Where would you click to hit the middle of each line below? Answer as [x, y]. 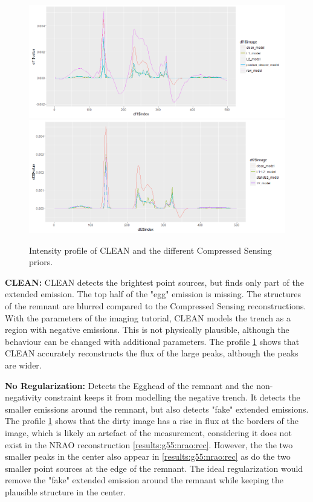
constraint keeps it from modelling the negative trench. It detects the [172, 397]
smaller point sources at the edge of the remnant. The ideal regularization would [154, 468]
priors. [41, 262]
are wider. [23, 365]
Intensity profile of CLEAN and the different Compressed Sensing [150, 250]
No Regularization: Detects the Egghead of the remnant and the [129, 385]
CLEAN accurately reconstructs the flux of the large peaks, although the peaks [152, 353]
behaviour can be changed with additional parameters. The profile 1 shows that [152, 341]
